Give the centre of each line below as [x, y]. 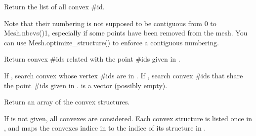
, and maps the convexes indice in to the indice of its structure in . [105, 128]
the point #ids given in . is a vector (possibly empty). [86, 85]
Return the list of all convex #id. [54, 6]
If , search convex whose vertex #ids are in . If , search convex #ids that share [124, 75]
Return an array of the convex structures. [67, 102]
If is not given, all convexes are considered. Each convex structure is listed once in [128, 118]
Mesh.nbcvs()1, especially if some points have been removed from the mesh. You [126, 33]
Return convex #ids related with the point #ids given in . [92, 59]
